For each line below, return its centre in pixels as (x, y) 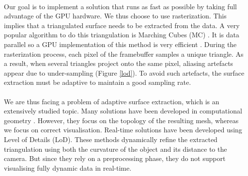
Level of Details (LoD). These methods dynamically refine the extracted (111, 139)
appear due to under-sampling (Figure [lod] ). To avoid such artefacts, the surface (124, 72)
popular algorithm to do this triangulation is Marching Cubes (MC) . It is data (122, 35)
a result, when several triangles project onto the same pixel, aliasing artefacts (119, 63)
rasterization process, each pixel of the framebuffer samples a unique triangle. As (124, 54)
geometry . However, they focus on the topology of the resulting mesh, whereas (121, 120)
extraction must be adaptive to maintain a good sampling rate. (98, 82)
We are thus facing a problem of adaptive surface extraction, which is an (112, 101)
